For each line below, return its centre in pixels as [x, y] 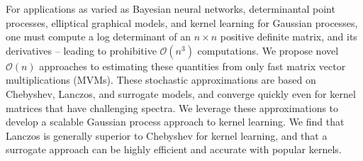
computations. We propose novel [268, 50]
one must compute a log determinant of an [99, 37]
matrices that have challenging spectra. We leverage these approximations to [172, 107]
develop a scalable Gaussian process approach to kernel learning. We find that [175, 122]
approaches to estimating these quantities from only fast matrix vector [192, 66]
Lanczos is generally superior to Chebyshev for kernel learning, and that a [167, 135]
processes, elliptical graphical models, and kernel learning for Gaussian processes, [182, 22]
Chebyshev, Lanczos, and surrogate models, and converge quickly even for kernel [181, 93]
